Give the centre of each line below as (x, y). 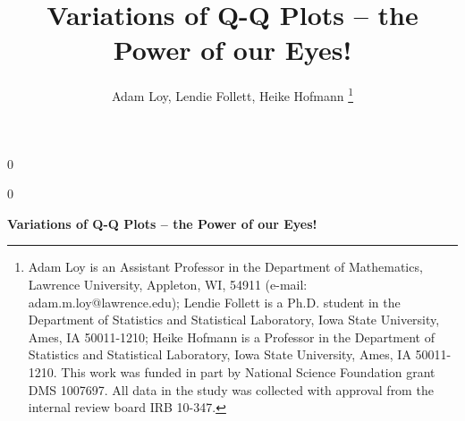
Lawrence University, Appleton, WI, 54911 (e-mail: (168, 284)
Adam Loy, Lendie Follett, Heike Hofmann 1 (232, 94)
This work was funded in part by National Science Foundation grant (248, 371)
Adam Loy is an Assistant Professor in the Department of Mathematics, (225, 267)
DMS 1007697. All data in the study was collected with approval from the (231, 389)
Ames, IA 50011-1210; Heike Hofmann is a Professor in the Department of (232, 337)
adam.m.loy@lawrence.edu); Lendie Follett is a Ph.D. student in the (214, 302)
